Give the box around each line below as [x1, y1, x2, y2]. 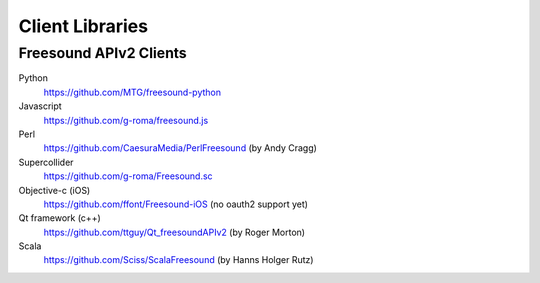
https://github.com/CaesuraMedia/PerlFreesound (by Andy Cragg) [43, 142, 317, 154]
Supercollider [18, 156, 74, 168]
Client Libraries [18, 15, 149, 37]
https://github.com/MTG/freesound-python [43, 86, 222, 98]
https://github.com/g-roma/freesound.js [43, 114, 209, 126]
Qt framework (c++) [18, 212, 101, 224]
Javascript [18, 100, 62, 112]
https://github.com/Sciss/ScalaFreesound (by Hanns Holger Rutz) [43, 254, 314, 266]
